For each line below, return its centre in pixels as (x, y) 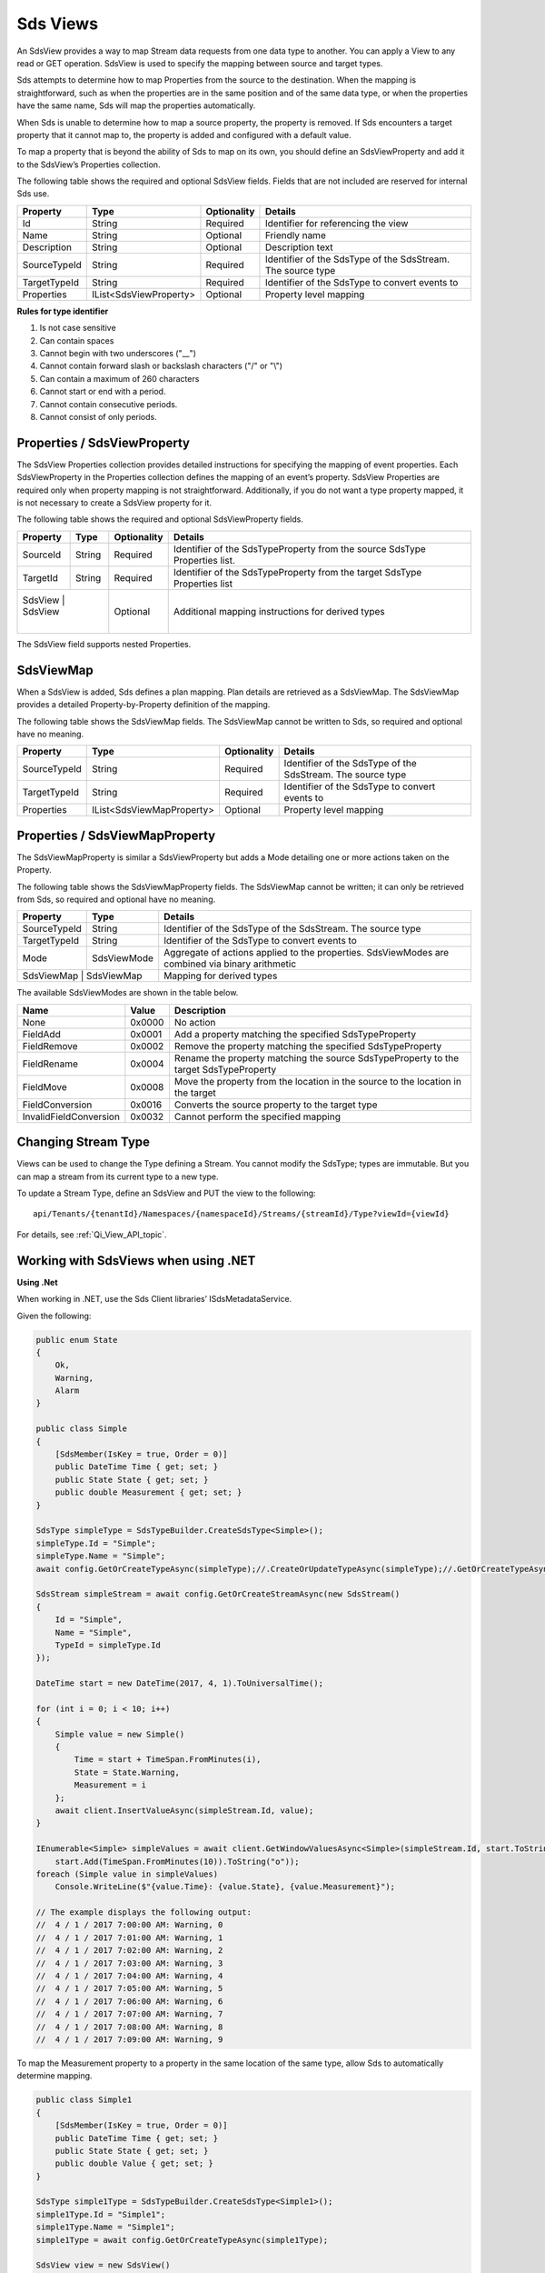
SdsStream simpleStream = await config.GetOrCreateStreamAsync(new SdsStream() (218, 1594)
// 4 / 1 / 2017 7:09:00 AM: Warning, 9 (129, 2040)
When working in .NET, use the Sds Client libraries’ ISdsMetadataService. (154, 1299)
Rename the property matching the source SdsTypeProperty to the (317, 1057)
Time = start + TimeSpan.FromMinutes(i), (168, 1760)
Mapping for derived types (221, 976)
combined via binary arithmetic (230, 964)
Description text (299, 247)
